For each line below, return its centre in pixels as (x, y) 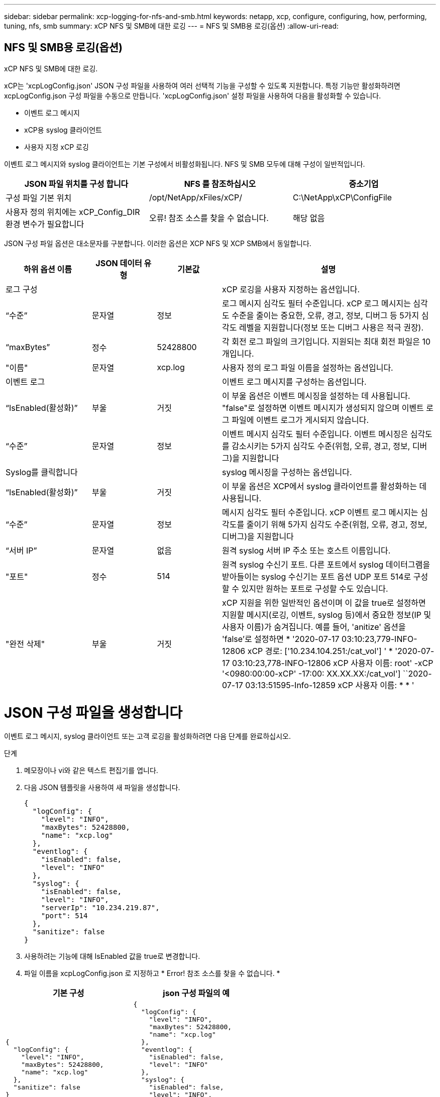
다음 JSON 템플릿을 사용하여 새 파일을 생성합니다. (102, 788)
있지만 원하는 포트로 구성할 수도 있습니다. (315, 588)
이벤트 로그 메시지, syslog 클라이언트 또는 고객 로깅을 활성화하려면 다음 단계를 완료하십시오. (147, 736)
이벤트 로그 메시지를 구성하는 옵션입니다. (294, 381)
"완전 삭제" (25, 644)
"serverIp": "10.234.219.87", (100, 908)
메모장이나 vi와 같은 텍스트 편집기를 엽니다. (91, 771)
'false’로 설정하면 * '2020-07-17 (281, 639)
